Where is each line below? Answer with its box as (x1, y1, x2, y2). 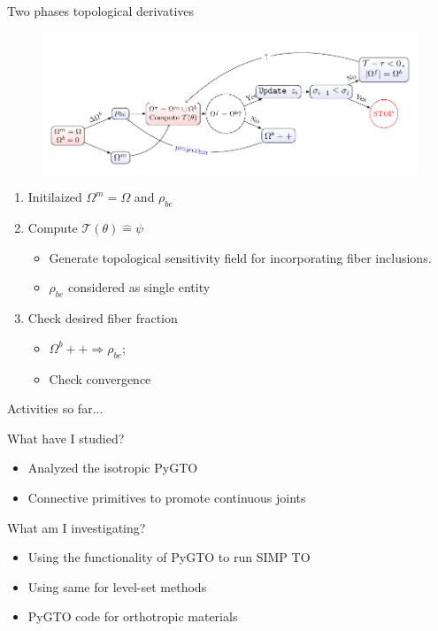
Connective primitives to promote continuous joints (27, 488, 306, 506)
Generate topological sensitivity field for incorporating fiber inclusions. (49, 248, 432, 266)
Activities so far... (7, 399, 104, 418)
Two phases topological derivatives (7, 2, 195, 19)
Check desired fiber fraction (27, 309, 178, 327)
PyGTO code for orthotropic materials (27, 607, 238, 626)
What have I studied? (7, 428, 125, 447)
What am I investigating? (7, 518, 146, 536)
